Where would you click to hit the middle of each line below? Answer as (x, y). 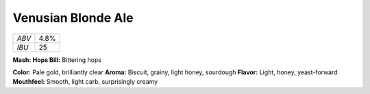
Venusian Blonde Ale (73, 18)
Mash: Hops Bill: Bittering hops (57, 60)
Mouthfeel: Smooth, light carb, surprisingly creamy (85, 82)
